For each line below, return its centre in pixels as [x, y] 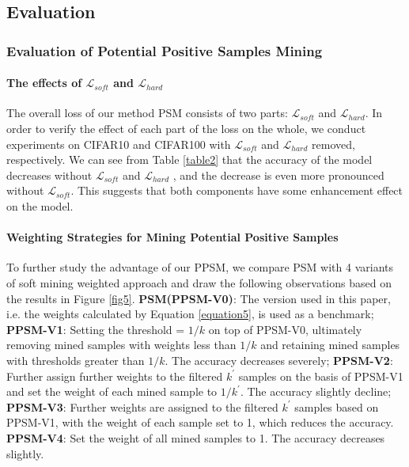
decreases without [49, 175]
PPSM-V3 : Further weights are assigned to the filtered [142, 406]
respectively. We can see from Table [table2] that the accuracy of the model [189, 159]
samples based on [337, 406]
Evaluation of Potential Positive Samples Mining [165, 50]
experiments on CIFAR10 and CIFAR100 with [119, 144]
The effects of [44, 83]
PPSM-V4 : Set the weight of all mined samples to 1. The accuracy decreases [196, 437]
